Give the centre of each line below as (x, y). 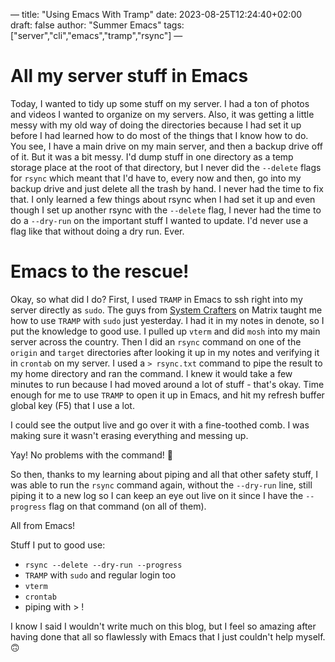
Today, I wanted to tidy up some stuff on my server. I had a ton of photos (160, 103)
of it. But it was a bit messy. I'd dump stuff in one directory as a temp (152, 156)
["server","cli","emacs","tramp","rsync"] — (96, 35)
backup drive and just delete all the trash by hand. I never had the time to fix (167, 188)
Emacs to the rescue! (100, 271)
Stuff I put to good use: (58, 545)
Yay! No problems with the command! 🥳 (91, 455)
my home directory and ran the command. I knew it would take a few (151, 373)
